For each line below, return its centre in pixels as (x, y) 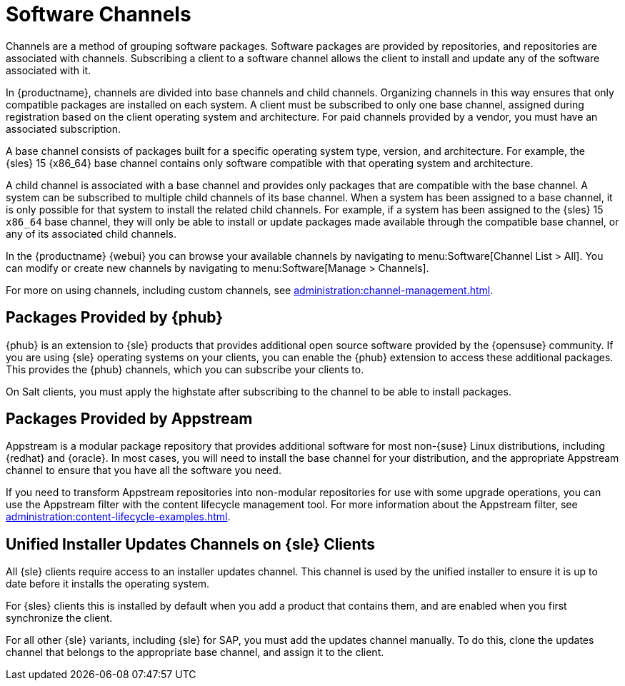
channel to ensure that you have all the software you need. (144, 470)
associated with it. (49, 70)
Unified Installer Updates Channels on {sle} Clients (190, 544)
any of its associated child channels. (91, 233)
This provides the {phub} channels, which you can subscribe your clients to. (185, 369)
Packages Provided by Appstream (129, 419)
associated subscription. (64, 128)
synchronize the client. (59, 618)
